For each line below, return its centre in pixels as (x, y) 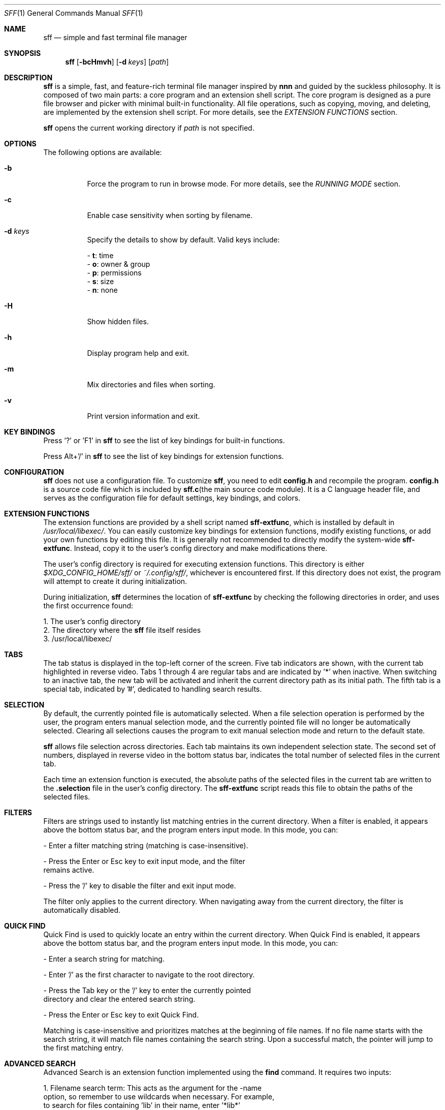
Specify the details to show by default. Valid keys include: (183, 240)
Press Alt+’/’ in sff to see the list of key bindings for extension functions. (164, 456)
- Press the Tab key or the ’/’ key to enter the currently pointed (147, 990)
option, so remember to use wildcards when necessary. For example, (159, 1097)
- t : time (100, 255)
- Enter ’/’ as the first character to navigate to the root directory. (149, 975)
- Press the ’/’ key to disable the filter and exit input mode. (140, 886)
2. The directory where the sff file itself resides (122, 630)
